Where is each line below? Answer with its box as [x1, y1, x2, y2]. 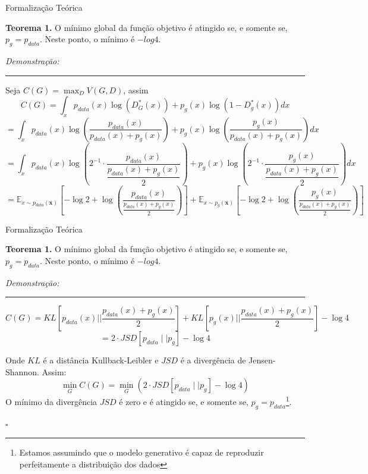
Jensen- [249, 354, 276, 366]
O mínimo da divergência [5, 395, 97, 407]
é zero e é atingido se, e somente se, [119, 395, 249, 407]
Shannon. [5, 365, 39, 378]
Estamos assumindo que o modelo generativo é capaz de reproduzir [19, 446, 264, 459]
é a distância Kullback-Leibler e [43, 354, 159, 366]
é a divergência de [180, 354, 246, 366]
